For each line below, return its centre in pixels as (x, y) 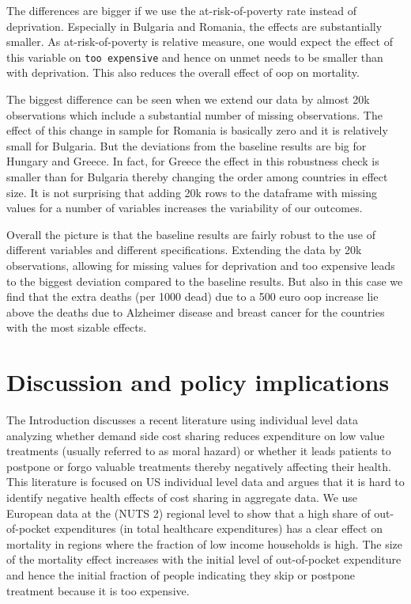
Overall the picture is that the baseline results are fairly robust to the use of (191, 234)
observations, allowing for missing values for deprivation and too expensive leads (201, 265)
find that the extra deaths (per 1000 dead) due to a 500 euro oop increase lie (192, 296)
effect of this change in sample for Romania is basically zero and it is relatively (197, 130)
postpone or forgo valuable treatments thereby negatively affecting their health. (199, 466)
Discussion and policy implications (198, 382)
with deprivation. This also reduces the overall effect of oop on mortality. (183, 72)
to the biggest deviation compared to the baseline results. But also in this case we (205, 281)
